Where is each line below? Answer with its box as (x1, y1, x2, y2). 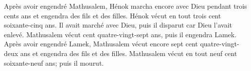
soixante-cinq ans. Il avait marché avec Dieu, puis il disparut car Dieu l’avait (4, 20, 233, 30)
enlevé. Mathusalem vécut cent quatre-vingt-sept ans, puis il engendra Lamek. (4, 29, 237, 39)
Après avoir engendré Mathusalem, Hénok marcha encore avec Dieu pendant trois (4, 1, 247, 11)
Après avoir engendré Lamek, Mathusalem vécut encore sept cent (4, 39, 198, 49)
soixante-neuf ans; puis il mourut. (4, 57, 104, 68)
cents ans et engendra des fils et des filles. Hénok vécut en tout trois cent (4, 10, 221, 20)
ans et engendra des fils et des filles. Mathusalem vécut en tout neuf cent (20, 48, 237, 58)
